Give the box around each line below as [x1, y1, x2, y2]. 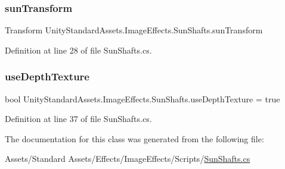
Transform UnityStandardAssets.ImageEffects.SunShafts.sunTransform [5, 24, 263, 36]
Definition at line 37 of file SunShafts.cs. [5, 112, 152, 125]
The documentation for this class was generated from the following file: [5, 132, 264, 145]
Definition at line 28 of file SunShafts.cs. [5, 43, 152, 56]
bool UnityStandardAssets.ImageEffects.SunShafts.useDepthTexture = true [5, 92, 280, 105]
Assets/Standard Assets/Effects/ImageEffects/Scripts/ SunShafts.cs [5, 152, 250, 165]
